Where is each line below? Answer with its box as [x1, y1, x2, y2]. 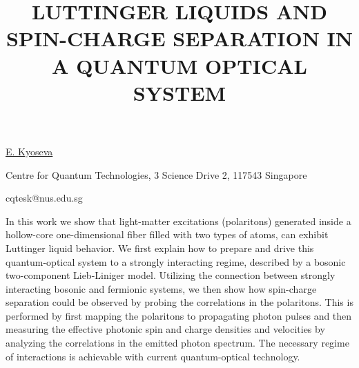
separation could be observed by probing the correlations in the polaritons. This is [6, 295, 353, 309]
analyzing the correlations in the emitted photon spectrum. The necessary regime [6, 336, 349, 350]
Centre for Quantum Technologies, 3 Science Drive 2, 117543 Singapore [6, 167, 307, 182]
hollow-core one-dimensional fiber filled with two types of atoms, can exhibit [6, 227, 329, 242]
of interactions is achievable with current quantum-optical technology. [6, 349, 300, 363]
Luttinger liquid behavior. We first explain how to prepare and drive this [6, 240, 314, 255]
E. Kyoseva [6, 144, 53, 158]
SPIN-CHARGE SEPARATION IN [6, 24, 353, 52]
